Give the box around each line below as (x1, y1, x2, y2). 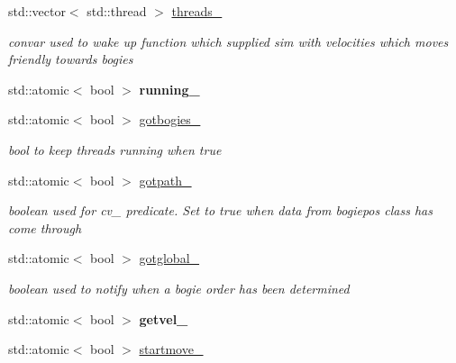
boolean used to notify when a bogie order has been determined (8, 278, 350, 297)
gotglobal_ (139, 249, 200, 268)
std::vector (8, 2, 66, 20)
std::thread (87, 2, 147, 20)
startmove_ (139, 340, 204, 358)
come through (8, 218, 82, 237)
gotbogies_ (139, 110, 201, 129)
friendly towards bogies (8, 50, 133, 68)
